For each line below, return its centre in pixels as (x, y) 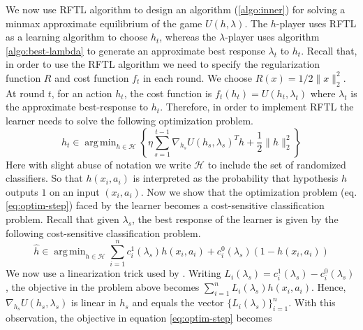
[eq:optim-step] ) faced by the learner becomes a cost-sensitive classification (165, 205)
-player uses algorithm (272, 37)
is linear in (94, 302)
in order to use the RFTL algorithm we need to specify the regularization (163, 64)
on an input (75, 191)
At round (25, 93)
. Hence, (329, 287)
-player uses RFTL (316, 23)
